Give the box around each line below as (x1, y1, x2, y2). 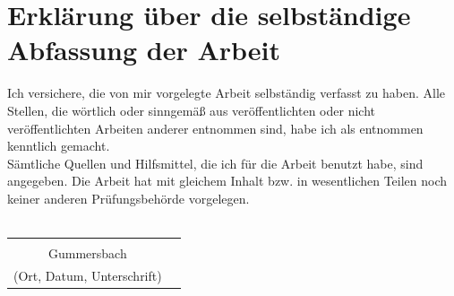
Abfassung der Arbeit (7, 31, 280, 68)
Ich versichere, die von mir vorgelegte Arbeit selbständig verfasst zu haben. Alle (7, 83, 446, 102)
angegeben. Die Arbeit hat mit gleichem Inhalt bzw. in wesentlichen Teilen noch (7, 171, 448, 190)
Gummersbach (47, 244, 127, 263)
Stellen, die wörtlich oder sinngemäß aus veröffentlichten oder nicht (7, 100, 375, 119)
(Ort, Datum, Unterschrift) (13, 266, 162, 284)
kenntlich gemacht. (7, 136, 110, 155)
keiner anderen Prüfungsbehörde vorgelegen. (7, 188, 250, 207)
